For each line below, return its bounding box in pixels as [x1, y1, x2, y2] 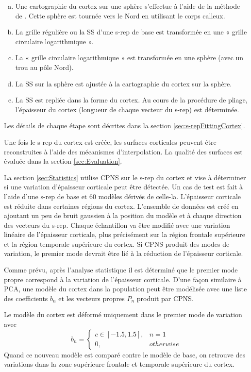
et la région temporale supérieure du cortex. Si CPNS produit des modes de [4, 238, 230, 249]
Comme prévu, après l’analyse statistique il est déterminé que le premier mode [4, 265, 238, 275]
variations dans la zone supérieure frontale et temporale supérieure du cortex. [4, 359, 234, 369]
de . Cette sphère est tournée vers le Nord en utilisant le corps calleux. [15, 10, 225, 20]
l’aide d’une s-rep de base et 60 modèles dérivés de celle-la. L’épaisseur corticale [4, 191, 241, 201]
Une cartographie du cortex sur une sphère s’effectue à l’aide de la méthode [15, 1, 240, 11]
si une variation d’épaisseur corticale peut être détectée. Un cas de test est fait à [4, 182, 243, 192]
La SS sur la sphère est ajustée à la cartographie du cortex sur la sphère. [15, 78, 232, 88]
